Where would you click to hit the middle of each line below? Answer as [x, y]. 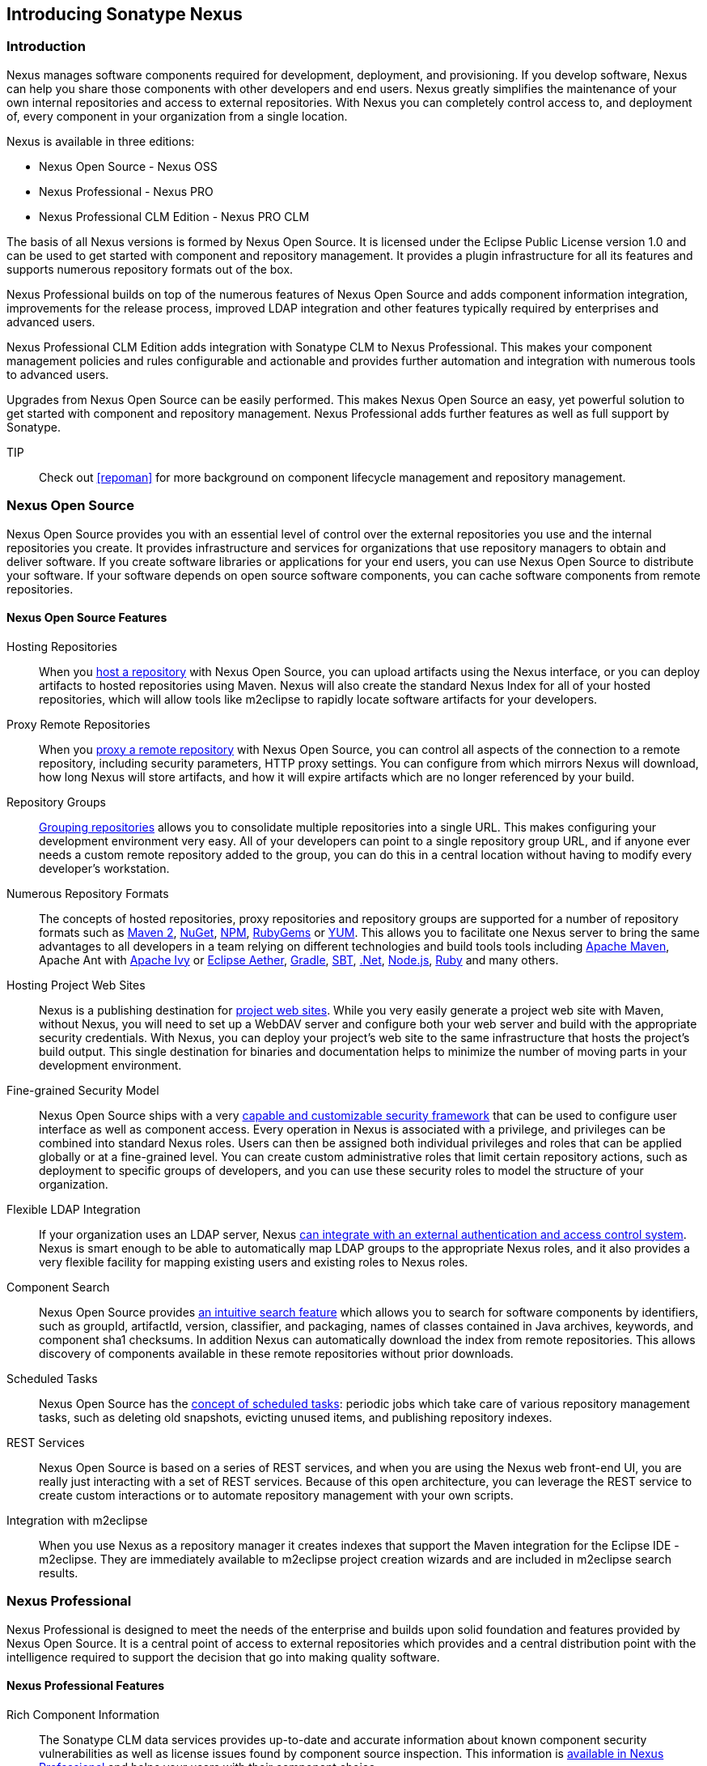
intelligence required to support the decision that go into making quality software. [223, 1657]
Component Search [58, 1287]
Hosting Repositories [62, 646]
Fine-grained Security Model [83, 1090]
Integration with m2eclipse [77, 1520]
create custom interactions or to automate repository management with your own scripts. [276, 1495]
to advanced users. [58, 374]
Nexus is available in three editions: [101, 141]
